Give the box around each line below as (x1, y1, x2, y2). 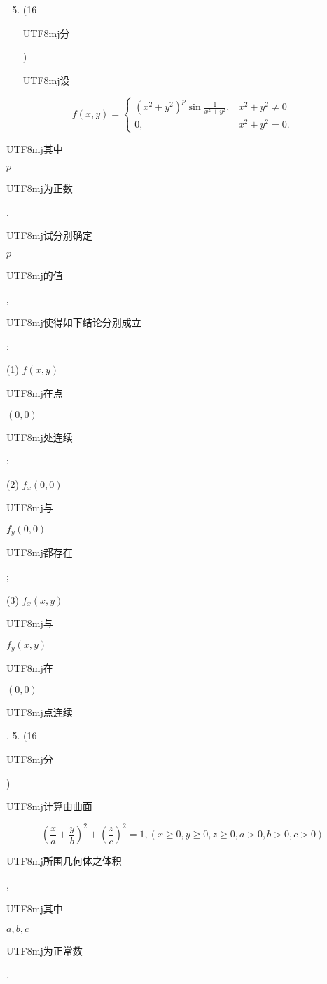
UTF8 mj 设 (22, 72, 70, 87)
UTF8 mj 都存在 (6, 545, 73, 560)
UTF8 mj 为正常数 (6, 943, 83, 958)
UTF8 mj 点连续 (6, 704, 73, 719)
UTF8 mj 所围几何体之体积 (6, 854, 122, 868)
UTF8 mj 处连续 (6, 429, 73, 444)
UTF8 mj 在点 (6, 386, 63, 400)
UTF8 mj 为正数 (6, 181, 73, 196)
